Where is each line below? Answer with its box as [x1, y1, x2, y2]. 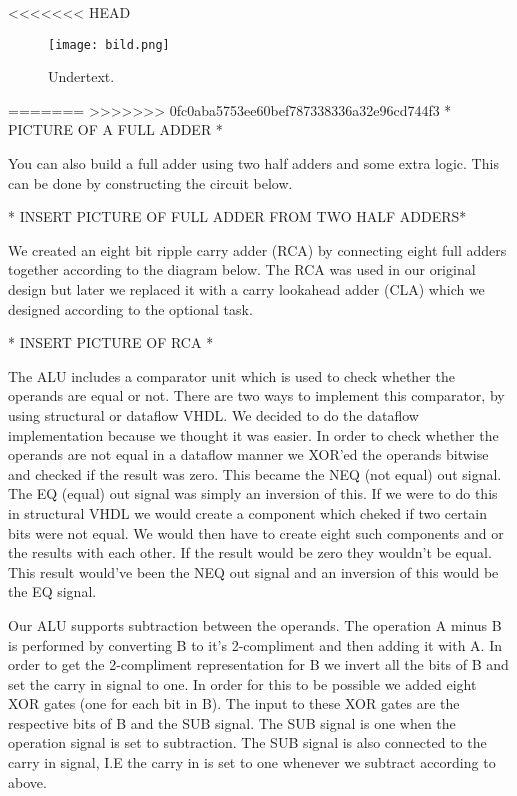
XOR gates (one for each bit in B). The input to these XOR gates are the [8, 693, 460, 714]
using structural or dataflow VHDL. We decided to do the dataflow [8, 404, 419, 425]
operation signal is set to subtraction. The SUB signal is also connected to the [8, 732, 487, 753]
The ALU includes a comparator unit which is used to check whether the [8, 365, 455, 386]
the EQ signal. [8, 581, 97, 602]
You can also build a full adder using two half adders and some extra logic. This [8, 153, 499, 174]
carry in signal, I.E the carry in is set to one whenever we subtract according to [8, 752, 496, 773]
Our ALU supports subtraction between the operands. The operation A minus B [8, 614, 502, 635]
